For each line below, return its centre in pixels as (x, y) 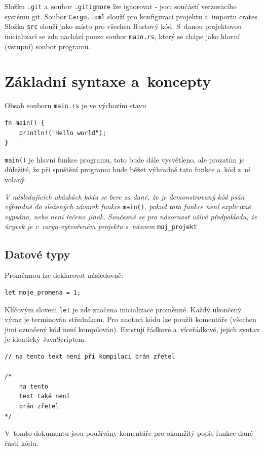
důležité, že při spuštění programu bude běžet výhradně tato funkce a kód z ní (127, 169)
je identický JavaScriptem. (45, 339)
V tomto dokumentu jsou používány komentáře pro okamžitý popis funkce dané (129, 433)
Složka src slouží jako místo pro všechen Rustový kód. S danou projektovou (123, 26)
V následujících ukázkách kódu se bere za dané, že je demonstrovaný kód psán (125, 196)
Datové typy (37, 254)
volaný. (15, 180)
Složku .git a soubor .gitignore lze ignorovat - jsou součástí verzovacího (121, 6)
